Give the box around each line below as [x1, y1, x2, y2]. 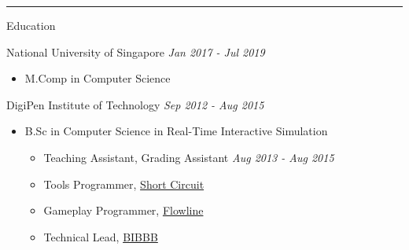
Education [6, 17, 56, 33]
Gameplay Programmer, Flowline [43, 202, 204, 219]
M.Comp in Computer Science [24, 70, 171, 86]
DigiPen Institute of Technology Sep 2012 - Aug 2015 [6, 96, 264, 112]
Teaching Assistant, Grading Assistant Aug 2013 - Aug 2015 [43, 149, 334, 165]
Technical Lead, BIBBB [43, 228, 158, 244]
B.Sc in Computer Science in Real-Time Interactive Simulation [24, 123, 328, 139]
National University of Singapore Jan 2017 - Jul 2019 [6, 43, 265, 60]
